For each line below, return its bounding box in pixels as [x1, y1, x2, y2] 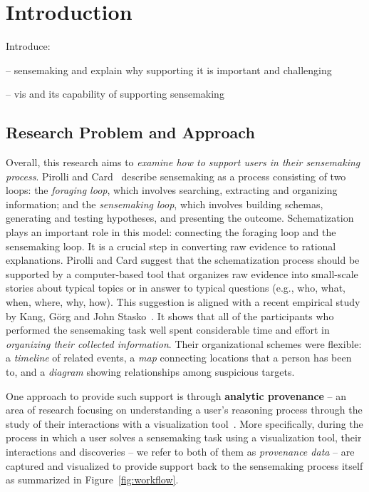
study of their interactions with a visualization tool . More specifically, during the [6, 416, 363, 431]
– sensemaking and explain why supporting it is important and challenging [6, 62, 332, 77]
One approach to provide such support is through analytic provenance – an [6, 388, 347, 403]
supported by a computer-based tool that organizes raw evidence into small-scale [6, 266, 358, 281]
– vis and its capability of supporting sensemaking [6, 86, 224, 101]
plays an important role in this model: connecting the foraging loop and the [6, 225, 336, 240]
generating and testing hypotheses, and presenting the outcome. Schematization [6, 210, 354, 225]
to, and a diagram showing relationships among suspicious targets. [6, 364, 295, 379]
